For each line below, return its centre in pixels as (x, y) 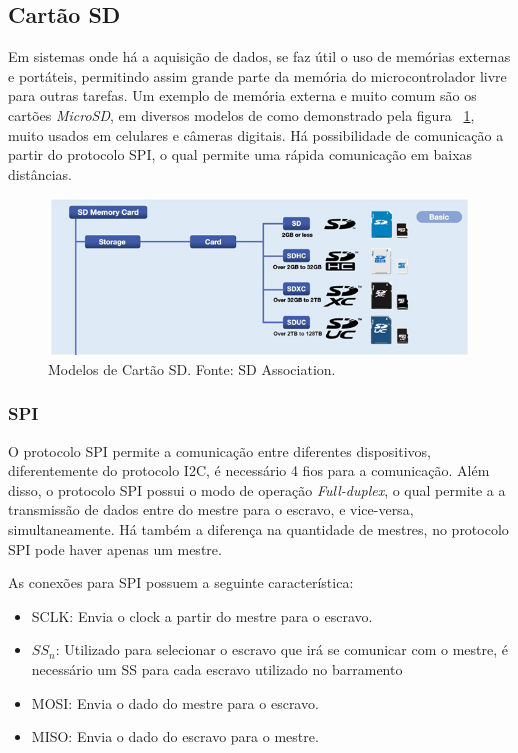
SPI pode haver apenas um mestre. (115, 548)
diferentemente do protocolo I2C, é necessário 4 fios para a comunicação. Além (249, 470)
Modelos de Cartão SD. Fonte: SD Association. (192, 368)
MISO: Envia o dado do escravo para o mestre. (175, 736)
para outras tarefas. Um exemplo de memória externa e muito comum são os (242, 95)
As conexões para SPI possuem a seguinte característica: (181, 582)
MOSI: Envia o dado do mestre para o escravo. (175, 702)
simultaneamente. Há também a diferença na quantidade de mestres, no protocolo (258, 528)
